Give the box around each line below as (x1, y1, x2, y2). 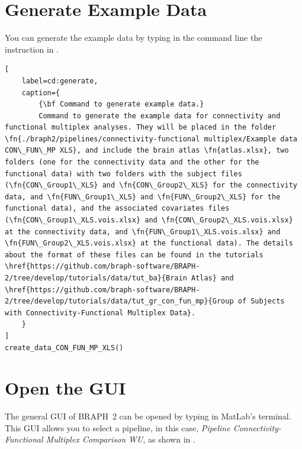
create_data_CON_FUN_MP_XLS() (5, 343, 124, 352)
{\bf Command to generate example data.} (38, 100, 204, 109)
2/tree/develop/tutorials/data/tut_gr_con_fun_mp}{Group (5, 297, 234, 306)
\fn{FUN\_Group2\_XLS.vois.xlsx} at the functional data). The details (5, 239, 293, 248)
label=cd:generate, (21, 76, 98, 85)
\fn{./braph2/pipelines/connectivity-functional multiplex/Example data (5, 134, 297, 143)
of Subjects (237, 297, 285, 306)
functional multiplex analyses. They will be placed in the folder (5, 123, 277, 132)
